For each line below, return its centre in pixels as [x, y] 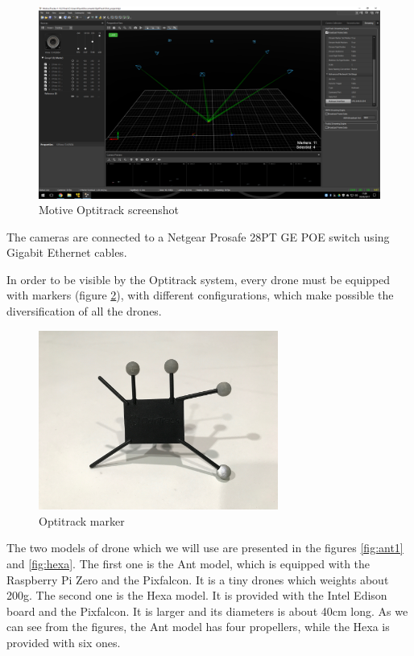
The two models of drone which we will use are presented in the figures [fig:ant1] [205, 548]
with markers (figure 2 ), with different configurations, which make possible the [200, 295]
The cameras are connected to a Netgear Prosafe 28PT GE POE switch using [198, 236]
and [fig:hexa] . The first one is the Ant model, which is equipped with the [188, 564]
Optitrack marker [82, 520]
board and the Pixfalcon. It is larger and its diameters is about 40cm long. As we [207, 611]
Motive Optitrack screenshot [109, 210]
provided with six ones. [64, 642]
